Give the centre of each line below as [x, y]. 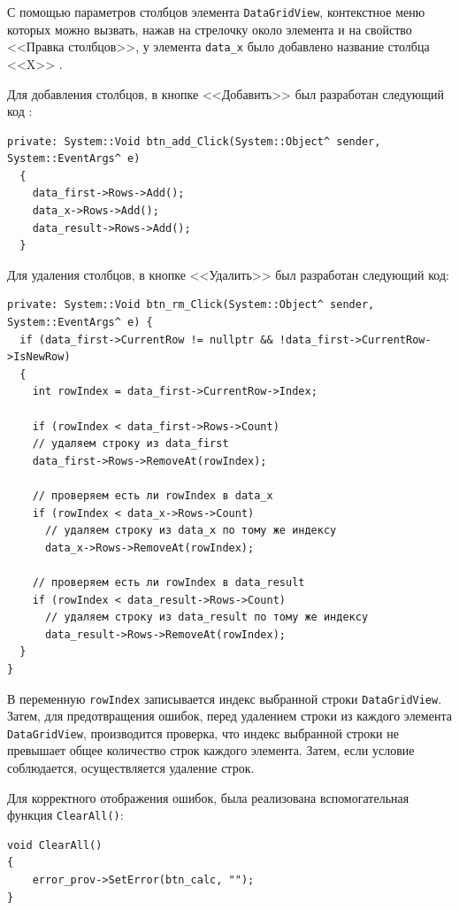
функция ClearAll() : [65, 815]
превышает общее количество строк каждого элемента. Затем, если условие [211, 750]
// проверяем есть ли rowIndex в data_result [168, 582]
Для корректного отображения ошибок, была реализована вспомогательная [208, 797]
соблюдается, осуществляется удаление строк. [131, 767]
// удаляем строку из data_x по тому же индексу [191, 531]
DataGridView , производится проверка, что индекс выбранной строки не [203, 733]
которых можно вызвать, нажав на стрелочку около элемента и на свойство [210, 29]
